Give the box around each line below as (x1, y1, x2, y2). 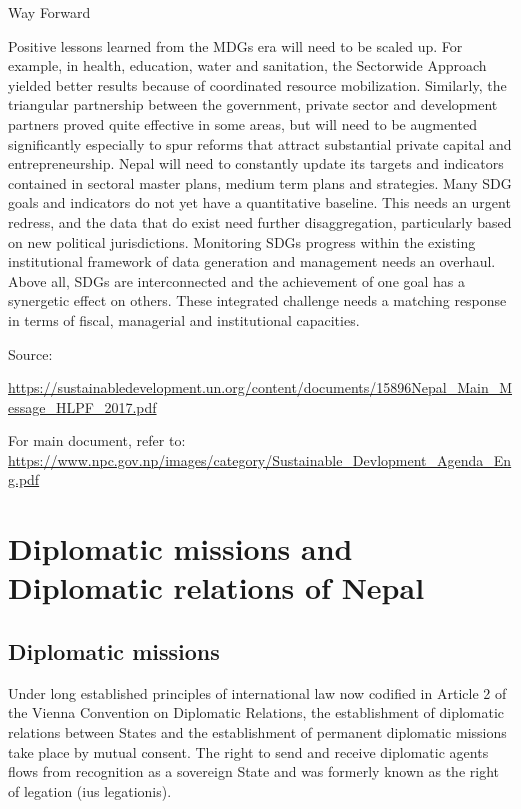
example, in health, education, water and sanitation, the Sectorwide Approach (8, 55, 487, 76)
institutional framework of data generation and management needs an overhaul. (8, 251, 496, 272)
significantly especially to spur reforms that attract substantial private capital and (8, 133, 512, 154)
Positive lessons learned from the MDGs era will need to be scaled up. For (8, 35, 463, 56)
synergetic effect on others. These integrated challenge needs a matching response (8, 290, 507, 311)
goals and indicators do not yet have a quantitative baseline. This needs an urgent (8, 192, 511, 213)
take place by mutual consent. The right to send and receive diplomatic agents (8, 741, 489, 762)
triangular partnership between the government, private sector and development (8, 94, 498, 115)
